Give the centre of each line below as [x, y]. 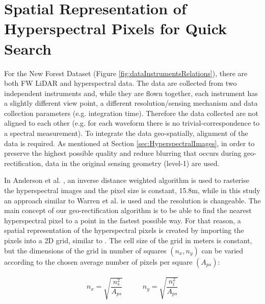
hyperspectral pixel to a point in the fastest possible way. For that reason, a [123, 220]
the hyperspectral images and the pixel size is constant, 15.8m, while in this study [132, 190]
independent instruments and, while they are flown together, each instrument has [131, 93]
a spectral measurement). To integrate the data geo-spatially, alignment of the [126, 133]
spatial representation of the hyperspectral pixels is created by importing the [124, 230]
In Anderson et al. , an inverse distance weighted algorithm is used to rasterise [127, 180]
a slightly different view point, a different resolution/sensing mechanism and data [131, 103]
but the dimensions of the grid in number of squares [85, 250]
